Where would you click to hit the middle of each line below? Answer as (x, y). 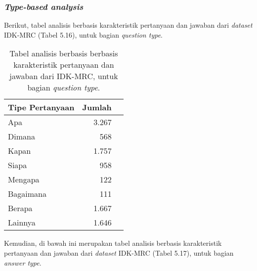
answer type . (23, 262)
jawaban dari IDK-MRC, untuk (64, 76)
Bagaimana (27, 194)
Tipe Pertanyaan (41, 107)
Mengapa (24, 180)
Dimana (21, 136)
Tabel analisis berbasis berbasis (64, 53)
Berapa (20, 208)
